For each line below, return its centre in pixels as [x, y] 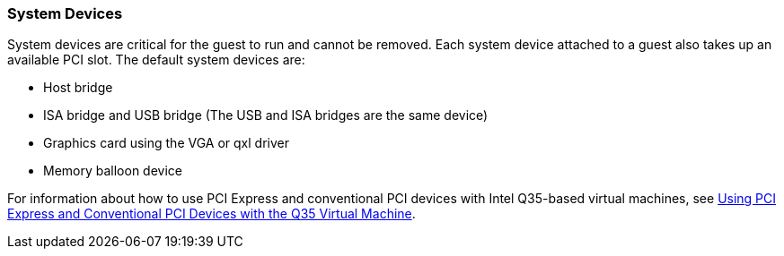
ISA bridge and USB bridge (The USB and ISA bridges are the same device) [266, 115]
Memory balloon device [113, 171]
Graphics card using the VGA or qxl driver [166, 143]
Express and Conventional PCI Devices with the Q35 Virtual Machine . [211, 214]
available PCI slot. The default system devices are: [156, 60]
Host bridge [78, 88]
